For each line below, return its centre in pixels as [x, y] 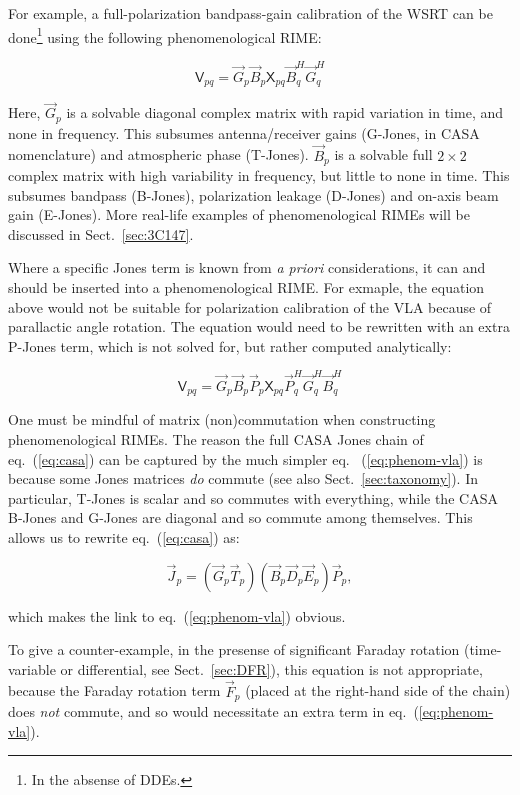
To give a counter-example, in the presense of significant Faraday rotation [234, 649]
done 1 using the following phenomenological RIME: [165, 35]
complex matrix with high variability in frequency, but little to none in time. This [259, 174]
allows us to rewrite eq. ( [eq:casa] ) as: [124, 537]
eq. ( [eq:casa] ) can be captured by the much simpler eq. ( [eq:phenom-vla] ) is [245, 458]
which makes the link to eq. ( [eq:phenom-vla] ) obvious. [177, 615]
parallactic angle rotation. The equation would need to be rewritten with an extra [259, 326]
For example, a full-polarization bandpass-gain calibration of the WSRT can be [250, 13]
